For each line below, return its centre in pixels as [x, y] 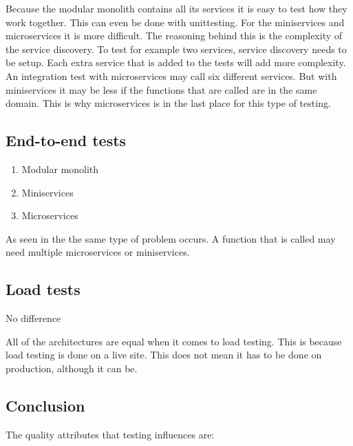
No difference [33, 318]
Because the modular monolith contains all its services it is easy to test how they [176, 8]
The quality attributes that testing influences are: [110, 434]
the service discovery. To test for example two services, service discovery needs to [176, 49]
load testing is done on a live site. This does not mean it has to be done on [164, 355]
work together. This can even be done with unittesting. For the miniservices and [175, 22]
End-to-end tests [66, 140]
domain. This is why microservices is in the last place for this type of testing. [168, 103]
